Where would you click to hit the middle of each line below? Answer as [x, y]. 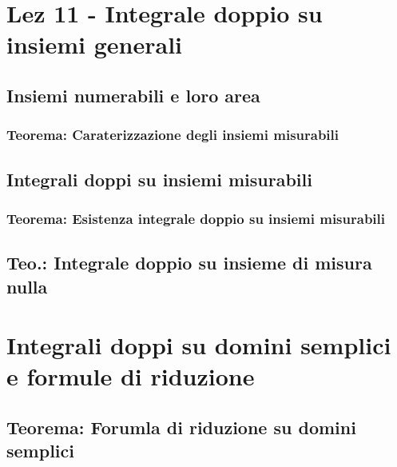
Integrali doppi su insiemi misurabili [159, 179]
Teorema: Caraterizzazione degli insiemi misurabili [173, 135]
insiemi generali [94, 44]
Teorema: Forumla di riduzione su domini [181, 427]
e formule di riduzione [131, 376]
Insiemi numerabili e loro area [133, 95]
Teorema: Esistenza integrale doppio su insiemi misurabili [196, 218]
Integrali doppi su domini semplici [199, 345]
